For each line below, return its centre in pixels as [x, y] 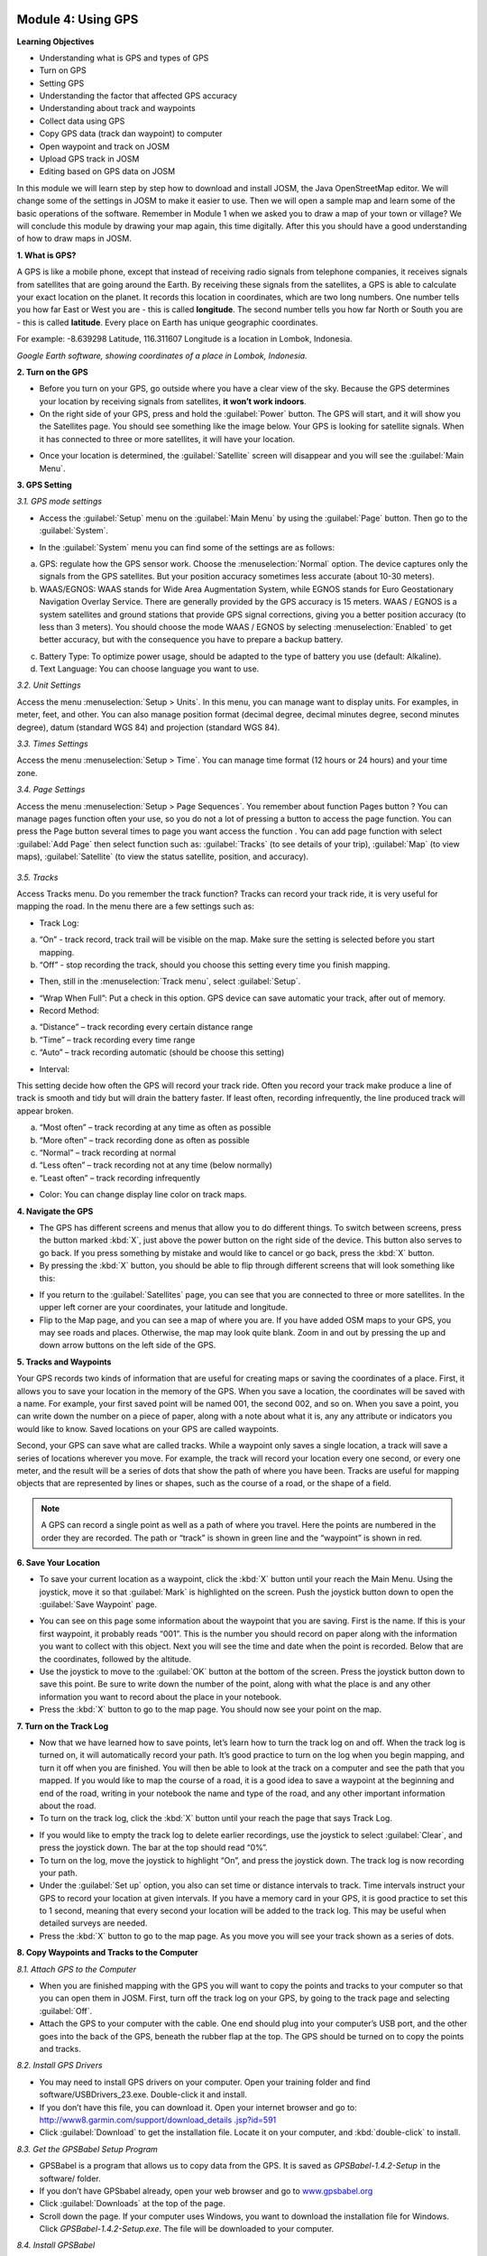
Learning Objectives [55, 42]
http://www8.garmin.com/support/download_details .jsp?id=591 [158, 2120]
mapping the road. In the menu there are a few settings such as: [135, 906]
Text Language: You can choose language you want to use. [149, 669]
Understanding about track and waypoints [117, 108]
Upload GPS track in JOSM [89, 159]
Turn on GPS [63, 70]
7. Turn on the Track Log [63, 1726]
